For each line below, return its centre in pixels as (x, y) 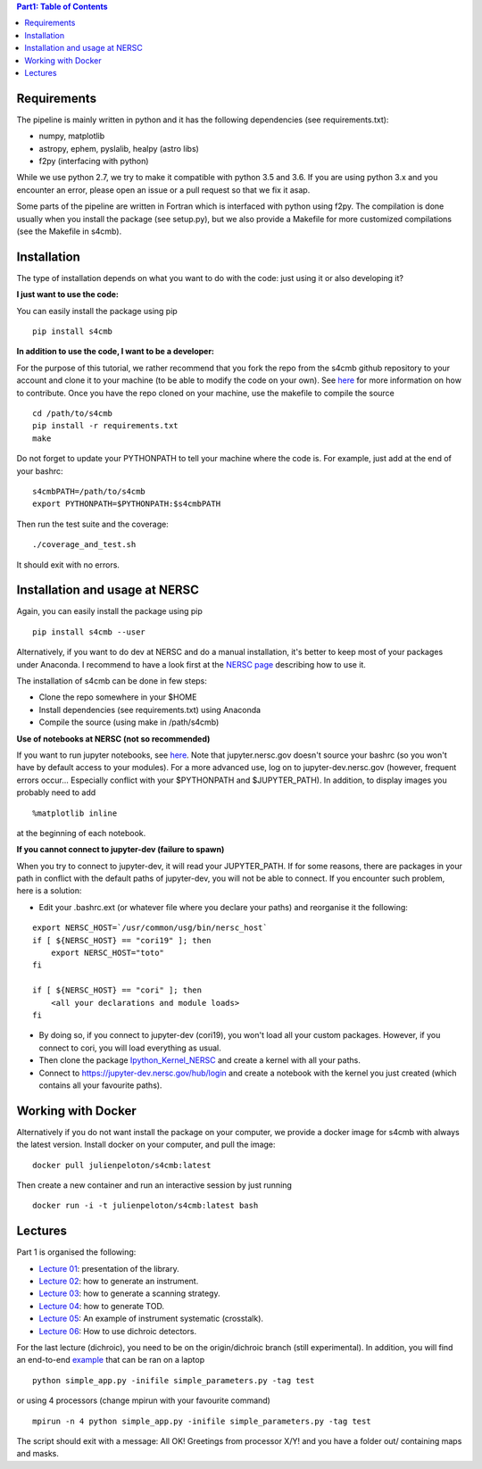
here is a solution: (49, 891)
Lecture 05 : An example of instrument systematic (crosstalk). (151, 1319)
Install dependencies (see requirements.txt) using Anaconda (150, 710)
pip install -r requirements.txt (105, 426)
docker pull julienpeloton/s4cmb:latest (122, 1165)
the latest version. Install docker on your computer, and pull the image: (146, 1145)
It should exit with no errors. (68, 564)
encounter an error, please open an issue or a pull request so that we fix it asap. (163, 190)
